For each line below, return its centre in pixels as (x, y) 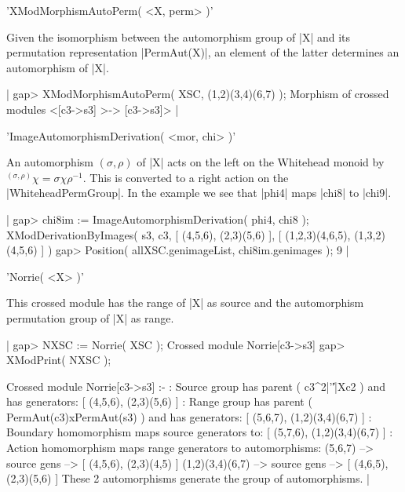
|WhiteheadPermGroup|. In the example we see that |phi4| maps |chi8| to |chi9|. (199, 193)
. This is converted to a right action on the (186, 177)
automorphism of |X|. (58, 67)
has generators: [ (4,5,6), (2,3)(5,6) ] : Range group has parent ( (159, 401)
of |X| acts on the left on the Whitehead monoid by (261, 162)
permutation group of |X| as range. (90, 317)
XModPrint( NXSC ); (59, 360)
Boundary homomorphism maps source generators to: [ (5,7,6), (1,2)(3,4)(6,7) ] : (200, 432)
